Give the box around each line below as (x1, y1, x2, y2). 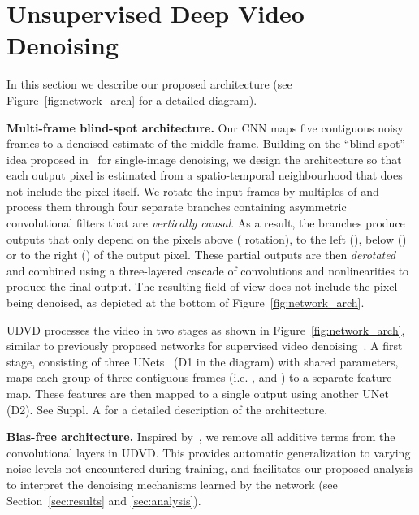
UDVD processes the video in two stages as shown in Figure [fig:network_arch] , (6, 321, 405, 338)
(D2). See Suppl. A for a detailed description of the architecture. (6, 400, 328, 418)
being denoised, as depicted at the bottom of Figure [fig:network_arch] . (6, 294, 365, 311)
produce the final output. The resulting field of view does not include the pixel (6, 278, 398, 295)
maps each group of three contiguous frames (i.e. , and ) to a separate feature (6, 369, 392, 386)
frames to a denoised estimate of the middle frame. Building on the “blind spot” (6, 135, 405, 152)
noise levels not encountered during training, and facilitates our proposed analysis (6, 460, 413, 477)
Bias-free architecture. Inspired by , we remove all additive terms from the (6, 428, 395, 445)
